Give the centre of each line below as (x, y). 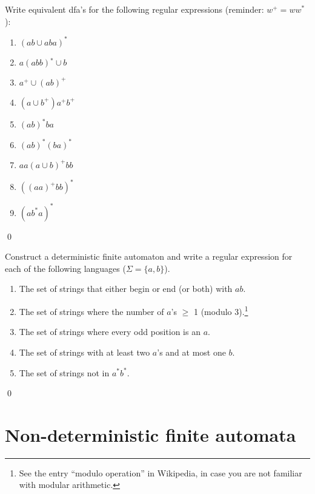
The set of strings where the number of (91, 311)
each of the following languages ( (65, 268)
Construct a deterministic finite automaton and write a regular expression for (149, 256)
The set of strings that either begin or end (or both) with (126, 289)
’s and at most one (191, 352)
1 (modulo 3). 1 (221, 310)
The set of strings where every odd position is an (110, 332)
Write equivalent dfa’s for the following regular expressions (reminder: (134, 9)
